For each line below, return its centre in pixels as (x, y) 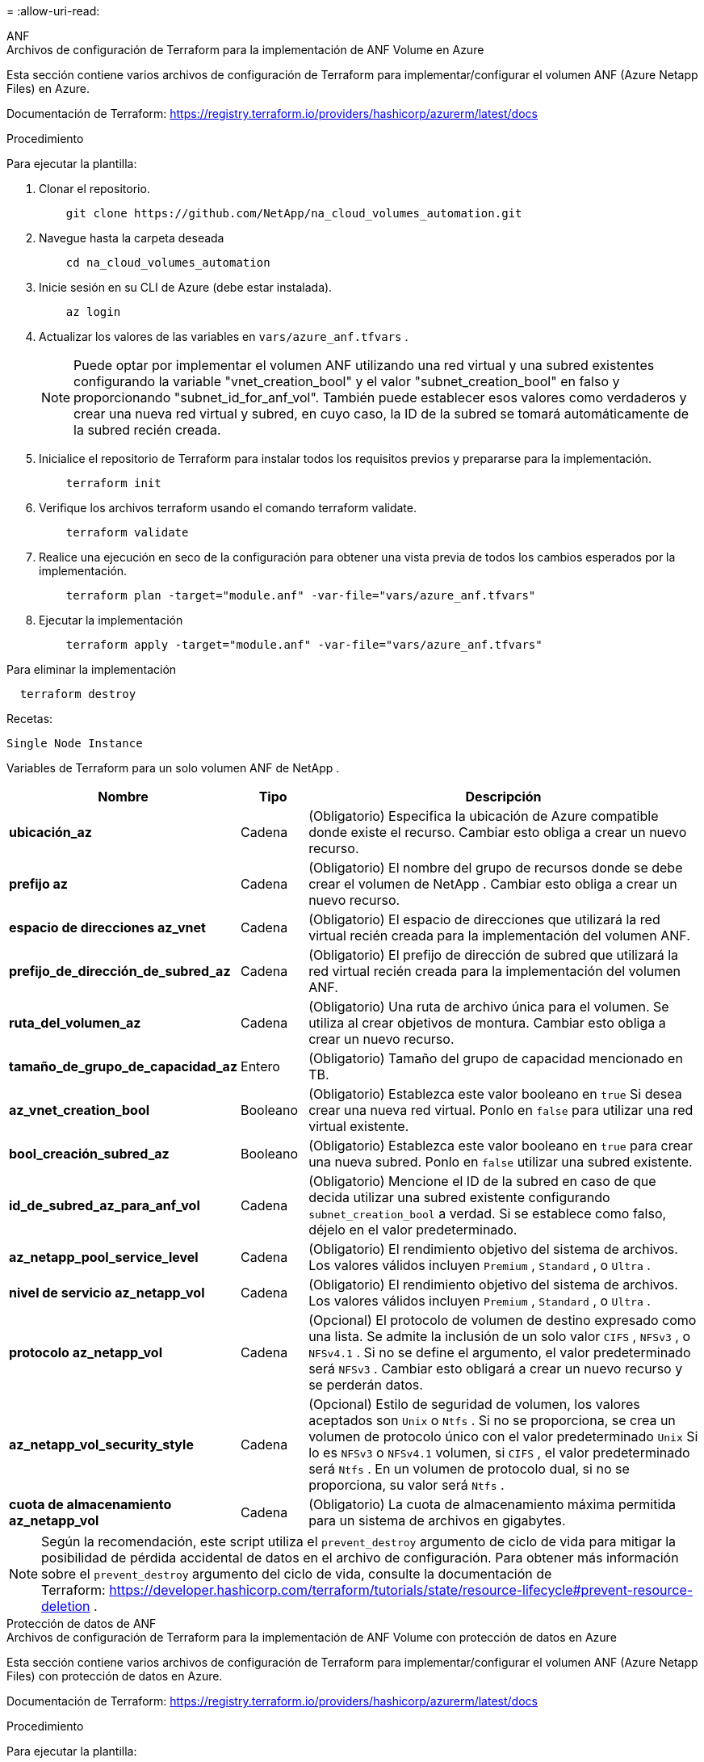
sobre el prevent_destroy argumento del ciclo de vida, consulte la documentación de (297, 1574)
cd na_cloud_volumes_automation (168, 263)
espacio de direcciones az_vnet (107, 927)
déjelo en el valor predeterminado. (413, 1230)
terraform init (113, 483)
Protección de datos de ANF (82, 1623)
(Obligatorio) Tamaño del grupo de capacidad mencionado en (496, 1058)
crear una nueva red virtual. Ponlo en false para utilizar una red (501, 1110)
